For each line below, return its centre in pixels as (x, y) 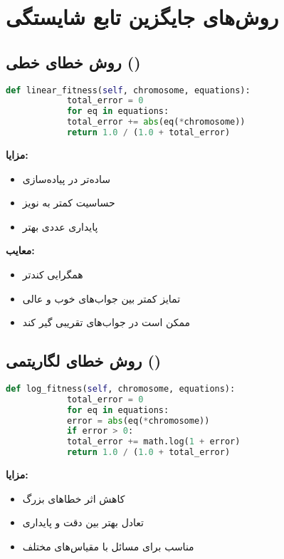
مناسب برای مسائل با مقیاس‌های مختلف (108, 546)
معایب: (20, 250)
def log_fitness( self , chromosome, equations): (121, 388)
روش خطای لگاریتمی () (84, 361)
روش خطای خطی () (73, 62)
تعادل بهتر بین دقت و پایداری (83, 522)
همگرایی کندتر (53, 274)
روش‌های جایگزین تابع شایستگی (142, 17)
